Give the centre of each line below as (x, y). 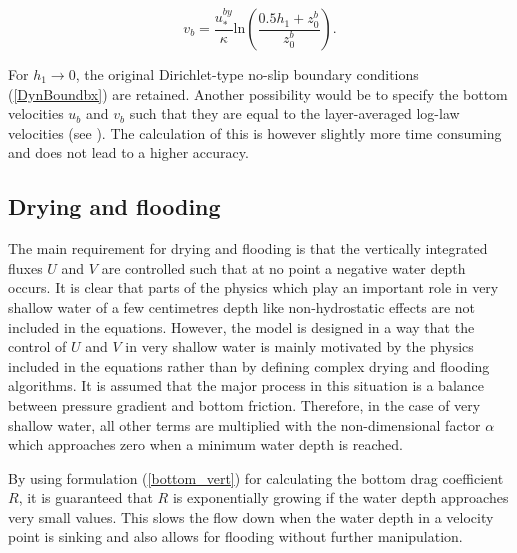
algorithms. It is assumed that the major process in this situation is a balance (246, 385)
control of (37, 346)
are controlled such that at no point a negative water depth (283, 267)
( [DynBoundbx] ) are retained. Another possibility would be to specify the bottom (258, 93)
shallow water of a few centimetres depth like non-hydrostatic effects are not (242, 306)
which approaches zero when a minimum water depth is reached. (205, 444)
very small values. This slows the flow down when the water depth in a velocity (251, 516)
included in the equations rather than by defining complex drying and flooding (249, 365)
